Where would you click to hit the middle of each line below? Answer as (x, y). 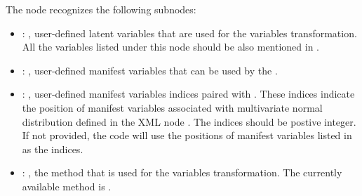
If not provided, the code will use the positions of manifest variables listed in (187, 135)
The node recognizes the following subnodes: (101, 9)
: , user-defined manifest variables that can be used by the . (150, 70)
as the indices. (53, 149)
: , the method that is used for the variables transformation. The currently (182, 172)
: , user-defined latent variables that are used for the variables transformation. (189, 33)
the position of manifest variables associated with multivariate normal (172, 107)
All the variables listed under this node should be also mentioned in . (171, 47)
